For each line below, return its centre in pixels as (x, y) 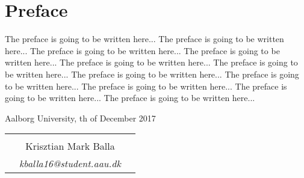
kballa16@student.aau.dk (70, 164)
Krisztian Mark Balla (70, 146)
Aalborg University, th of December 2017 (80, 118)
